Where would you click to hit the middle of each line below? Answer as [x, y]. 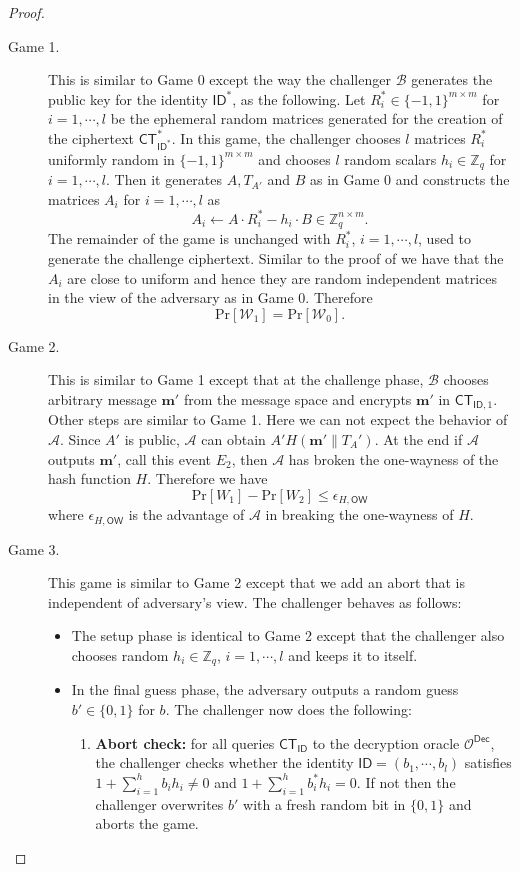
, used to [445, 238]
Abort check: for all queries [185, 742]
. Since [80, 438]
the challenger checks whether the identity [224, 762]
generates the [452, 79]
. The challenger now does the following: [288, 709]
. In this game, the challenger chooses [286, 137]
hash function [89, 478]
